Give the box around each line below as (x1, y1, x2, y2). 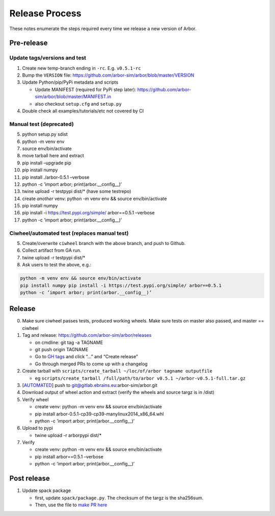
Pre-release (9, 39, 48, 47)
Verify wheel (22, 396, 49, 403)
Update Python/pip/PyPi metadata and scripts (22, 79, 119, 85)
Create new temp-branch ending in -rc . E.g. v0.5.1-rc (22, 65, 141, 71)
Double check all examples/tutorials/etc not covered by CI (22, 108, 144, 114)
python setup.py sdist (22, 131, 68, 137)
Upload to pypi (22, 425, 53, 431)
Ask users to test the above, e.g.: (22, 262, 92, 268)
